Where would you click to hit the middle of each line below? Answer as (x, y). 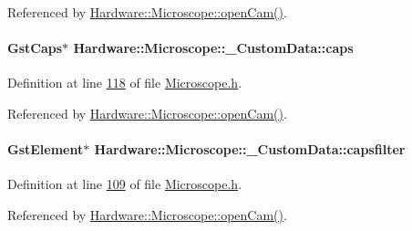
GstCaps (35, 48)
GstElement (46, 149)
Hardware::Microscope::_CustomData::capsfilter (250, 149)
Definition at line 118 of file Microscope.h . (125, 83)
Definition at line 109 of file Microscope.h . (125, 184)
